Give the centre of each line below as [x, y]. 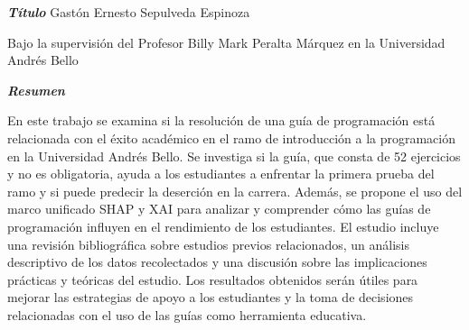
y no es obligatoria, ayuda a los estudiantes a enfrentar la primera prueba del [221, 174]
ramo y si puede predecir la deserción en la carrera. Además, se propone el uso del [235, 191]
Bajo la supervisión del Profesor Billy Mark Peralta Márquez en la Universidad [226, 42]
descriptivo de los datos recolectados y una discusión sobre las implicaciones [217, 262]
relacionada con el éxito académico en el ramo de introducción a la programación [232, 137]
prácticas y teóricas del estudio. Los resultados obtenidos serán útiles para [213, 279]
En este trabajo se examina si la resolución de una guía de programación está [221, 120]
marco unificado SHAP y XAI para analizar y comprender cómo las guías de [219, 209]
